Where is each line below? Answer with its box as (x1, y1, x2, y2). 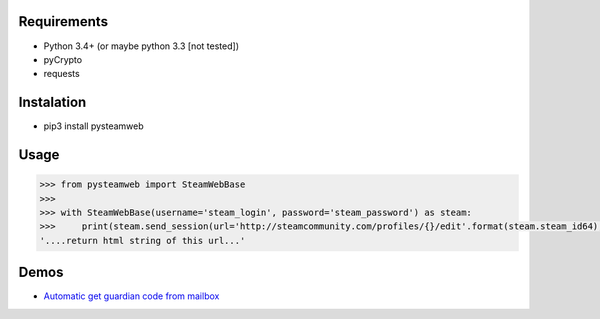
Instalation (18, 94, 87, 111)
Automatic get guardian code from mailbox (43, 290, 220, 302)
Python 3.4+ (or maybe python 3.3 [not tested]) (43, 40, 240, 52)
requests (43, 68, 80, 80)
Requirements (18, 13, 109, 30)
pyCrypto (43, 53, 83, 65)
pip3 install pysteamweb (43, 120, 144, 132)
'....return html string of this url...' (39, 235, 246, 246)
